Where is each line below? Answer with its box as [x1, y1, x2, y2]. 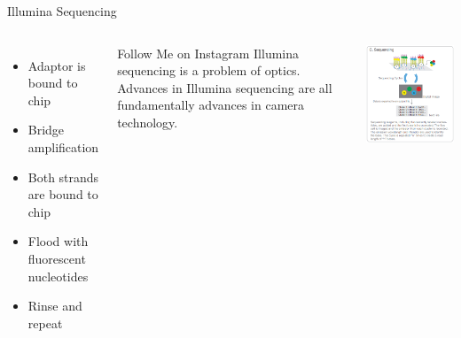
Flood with [27, 232, 89, 250]
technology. [117, 112, 178, 131]
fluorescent [27, 249, 86, 267]
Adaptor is [27, 56, 86, 74]
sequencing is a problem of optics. [117, 61, 301, 80]
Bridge [27, 120, 65, 139]
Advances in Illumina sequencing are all [117, 78, 332, 96]
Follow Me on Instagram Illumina [117, 43, 300, 62]
